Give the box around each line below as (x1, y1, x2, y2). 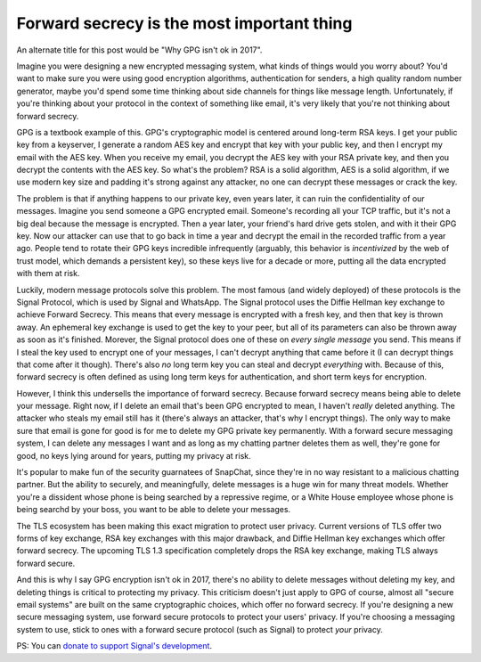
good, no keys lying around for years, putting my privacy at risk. (16, 450, 251, 461)
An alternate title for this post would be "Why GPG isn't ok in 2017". (16, 45, 263, 55)
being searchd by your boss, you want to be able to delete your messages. (16, 504, 291, 515)
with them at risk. (16, 268, 80, 279)
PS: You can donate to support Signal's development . (16, 641, 213, 651)
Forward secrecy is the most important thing (16, 13, 353, 33)
